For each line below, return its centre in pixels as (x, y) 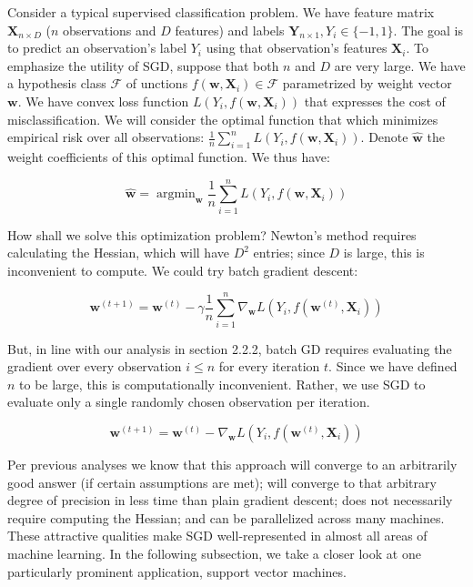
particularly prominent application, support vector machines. (177, 571)
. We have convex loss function (103, 101)
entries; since (289, 253)
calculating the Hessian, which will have (118, 253)
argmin (176, 194)
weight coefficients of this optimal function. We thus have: (169, 156)
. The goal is (428, 30)
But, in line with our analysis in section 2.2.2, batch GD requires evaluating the (230, 348)
